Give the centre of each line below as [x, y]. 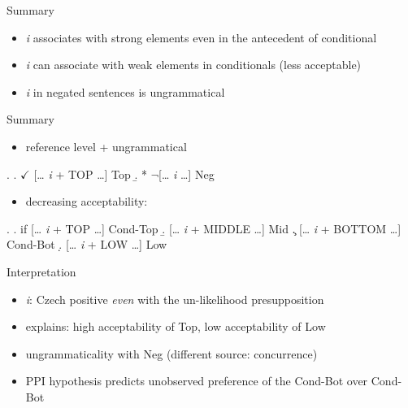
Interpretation [41, 271]
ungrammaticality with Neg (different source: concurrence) [171, 353]
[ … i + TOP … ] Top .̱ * [91, 174]
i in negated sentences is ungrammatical [125, 91]
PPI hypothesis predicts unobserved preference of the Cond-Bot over [197, 381]
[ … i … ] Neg [187, 174]
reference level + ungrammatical [106, 146]
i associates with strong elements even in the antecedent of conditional [201, 37]
